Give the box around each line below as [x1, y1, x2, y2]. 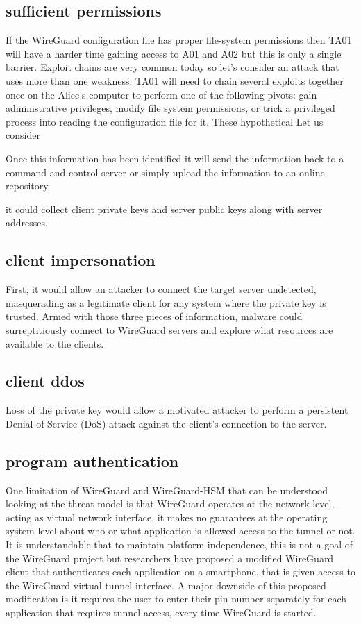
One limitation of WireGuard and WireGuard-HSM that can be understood [6, 482, 328, 497]
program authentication [6, 450, 179, 471]
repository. [6, 178, 51, 193]
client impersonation [6, 249, 156, 271]
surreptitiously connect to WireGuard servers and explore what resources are [6, 322, 333, 337]
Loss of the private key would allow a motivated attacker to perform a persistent [6, 403, 349, 417]
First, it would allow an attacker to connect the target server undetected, [6, 282, 317, 296]
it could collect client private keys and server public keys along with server [6, 201, 323, 216]
